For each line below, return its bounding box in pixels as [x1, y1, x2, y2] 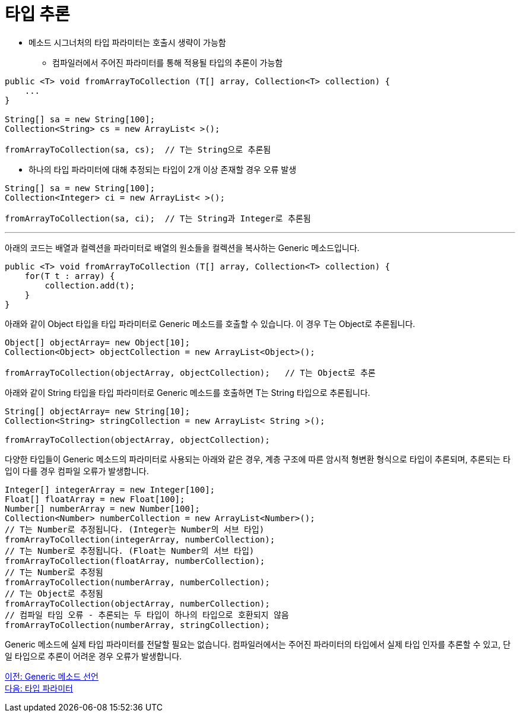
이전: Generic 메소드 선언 [5, 671, 99, 681]
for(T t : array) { [24, 271, 115, 281]
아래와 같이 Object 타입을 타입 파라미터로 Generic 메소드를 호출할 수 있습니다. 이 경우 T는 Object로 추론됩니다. [5, 318, 416, 329]
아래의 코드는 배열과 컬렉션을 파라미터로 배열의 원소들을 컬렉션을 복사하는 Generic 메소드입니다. [5, 242, 360, 253]
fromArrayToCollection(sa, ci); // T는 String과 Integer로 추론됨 [5, 213, 311, 223]
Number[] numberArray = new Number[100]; [5, 503, 200, 513]
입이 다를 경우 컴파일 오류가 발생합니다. [5, 465, 149, 476]
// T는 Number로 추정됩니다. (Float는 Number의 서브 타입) [5, 545, 255, 556]
